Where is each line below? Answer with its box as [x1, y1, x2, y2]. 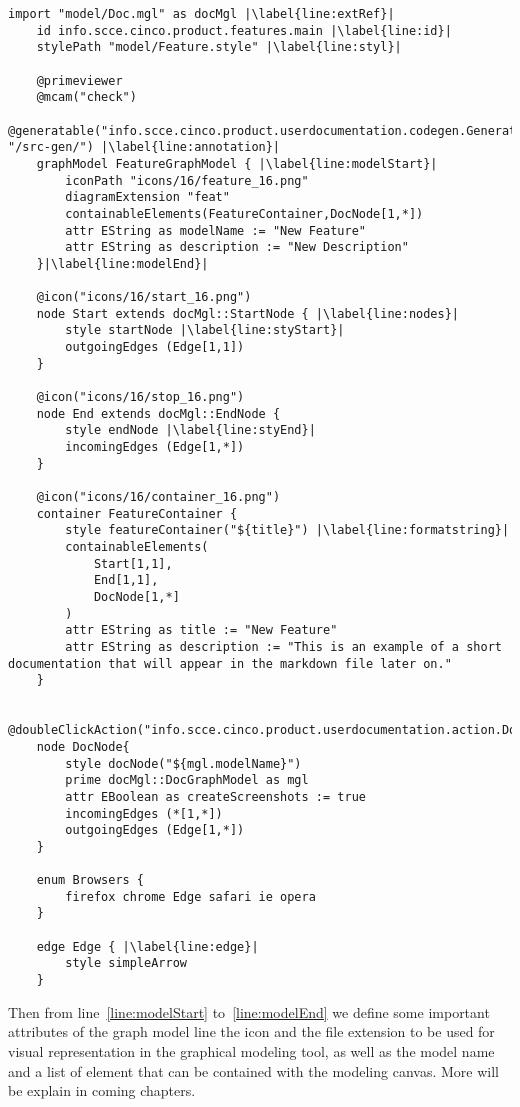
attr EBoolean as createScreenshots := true [65, 789, 366, 804]
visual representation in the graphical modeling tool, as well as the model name [8, 1040, 495, 1061]
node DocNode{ [36, 739, 130, 754]
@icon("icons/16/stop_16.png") [36, 390, 245, 405]
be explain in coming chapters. [8, 1080, 196, 1101]
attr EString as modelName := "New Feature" [65, 223, 366, 238]
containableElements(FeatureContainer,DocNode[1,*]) [65, 206, 424, 221]
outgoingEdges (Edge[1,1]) [65, 340, 245, 355]
